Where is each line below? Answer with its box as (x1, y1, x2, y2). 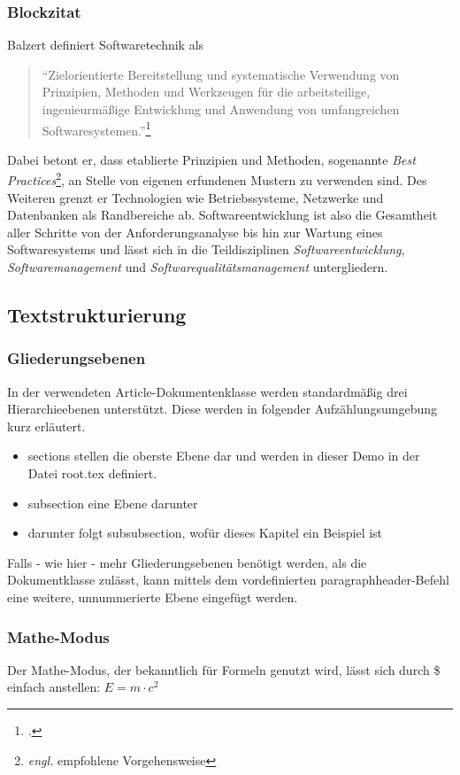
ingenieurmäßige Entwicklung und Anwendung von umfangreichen (42, 100, 400, 118)
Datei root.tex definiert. (27, 464, 157, 483)
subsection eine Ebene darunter (27, 493, 198, 512)
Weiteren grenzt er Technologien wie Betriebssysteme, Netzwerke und (7, 188, 384, 206)
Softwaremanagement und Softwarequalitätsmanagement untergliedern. (7, 258, 388, 276)
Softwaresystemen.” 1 (42, 118, 151, 139)
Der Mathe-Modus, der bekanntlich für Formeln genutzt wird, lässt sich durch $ (7, 660, 441, 678)
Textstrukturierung (7, 301, 187, 329)
